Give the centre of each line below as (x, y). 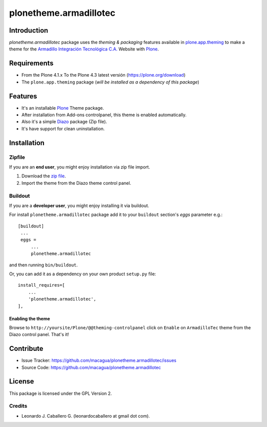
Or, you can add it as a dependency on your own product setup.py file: (83, 274)
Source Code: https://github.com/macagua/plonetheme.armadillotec (91, 367)
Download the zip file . (44, 176)
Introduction (29, 30)
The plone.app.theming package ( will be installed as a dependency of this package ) (111, 82)
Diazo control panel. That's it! (39, 335)
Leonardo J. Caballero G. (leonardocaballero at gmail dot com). (86, 416)
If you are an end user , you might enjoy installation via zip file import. (80, 167)
